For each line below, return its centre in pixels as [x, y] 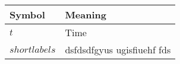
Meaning [86, 15]
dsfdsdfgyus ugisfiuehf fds [118, 49]
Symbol [27, 15]
